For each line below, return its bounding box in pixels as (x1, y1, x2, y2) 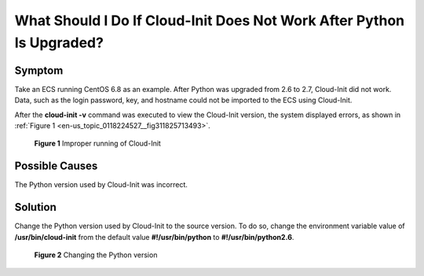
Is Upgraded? (14, 34, 104, 51)
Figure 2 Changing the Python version (34, 250, 158, 259)
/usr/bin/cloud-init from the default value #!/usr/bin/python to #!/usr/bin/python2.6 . (14, 232, 294, 241)
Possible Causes (14, 160, 98, 173)
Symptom (14, 64, 64, 77)
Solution (14, 201, 57, 214)
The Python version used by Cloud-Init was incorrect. (14, 180, 188, 190)
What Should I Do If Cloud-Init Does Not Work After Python (14, 12, 404, 29)
